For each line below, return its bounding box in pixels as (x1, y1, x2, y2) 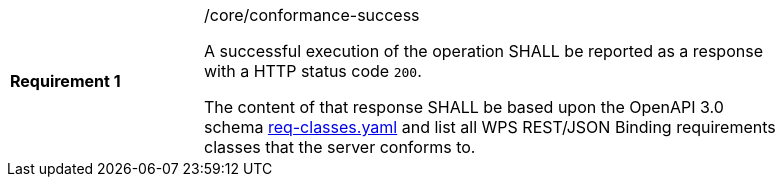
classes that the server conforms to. (204, 137, 476, 157)
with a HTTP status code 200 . (204, 61, 422, 81)
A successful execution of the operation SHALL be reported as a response (204, 41, 763, 61)
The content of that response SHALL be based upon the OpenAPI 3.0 (204, 97, 724, 117)
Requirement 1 (10, 71, 121, 91)
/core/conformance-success (204, 5, 420, 25)
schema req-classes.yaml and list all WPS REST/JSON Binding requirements (204, 117, 776, 137)
